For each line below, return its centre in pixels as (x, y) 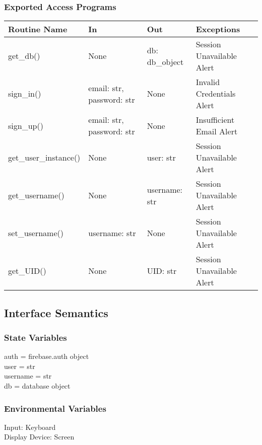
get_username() (36, 195)
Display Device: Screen (39, 437)
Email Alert (217, 131)
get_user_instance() (44, 158)
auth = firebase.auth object (47, 356)
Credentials (216, 94)
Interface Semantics (56, 312)
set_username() (36, 233)
